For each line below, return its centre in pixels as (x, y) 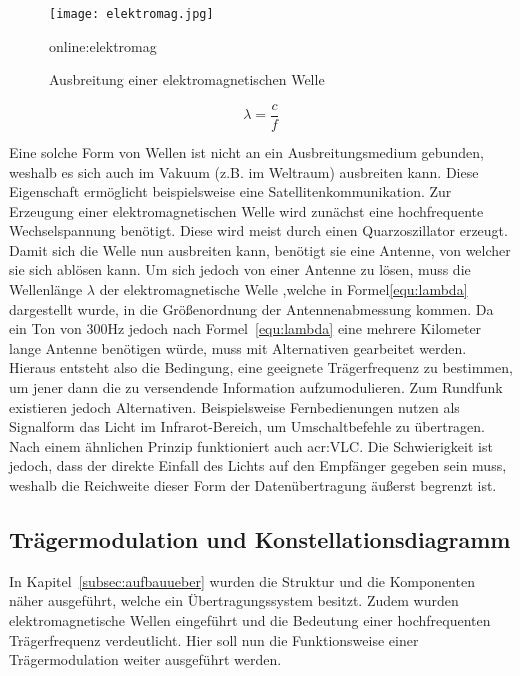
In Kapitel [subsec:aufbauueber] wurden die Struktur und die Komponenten (242, 580)
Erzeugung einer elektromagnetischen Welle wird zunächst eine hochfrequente (246, 210)
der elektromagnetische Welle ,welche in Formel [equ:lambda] (283, 289)
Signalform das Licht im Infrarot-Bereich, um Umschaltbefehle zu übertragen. (247, 426)
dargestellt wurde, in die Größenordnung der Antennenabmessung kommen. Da (251, 308)
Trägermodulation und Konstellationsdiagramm (260, 538)
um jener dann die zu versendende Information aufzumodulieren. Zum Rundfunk (256, 387)
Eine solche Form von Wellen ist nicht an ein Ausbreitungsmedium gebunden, (246, 151)
